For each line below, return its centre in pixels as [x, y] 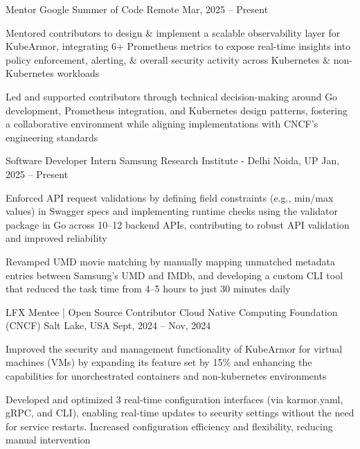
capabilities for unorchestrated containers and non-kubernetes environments [166, 376]
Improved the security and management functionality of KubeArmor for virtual [174, 348]
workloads [78, 73]
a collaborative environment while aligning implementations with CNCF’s [162, 124]
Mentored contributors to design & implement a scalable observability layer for [173, 32]
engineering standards [52, 137]
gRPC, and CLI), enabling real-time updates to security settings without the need [180, 413]
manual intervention [48, 440]
